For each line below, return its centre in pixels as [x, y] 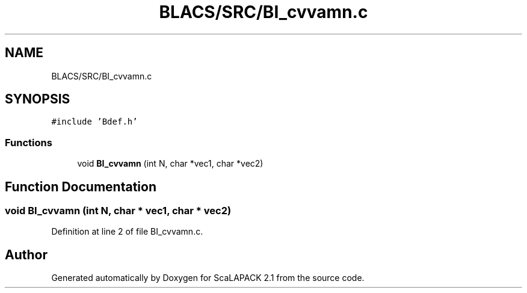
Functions [29, 142]
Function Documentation [81, 187]
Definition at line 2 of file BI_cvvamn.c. [127, 232]
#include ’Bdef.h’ [94, 122]
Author [26, 254]
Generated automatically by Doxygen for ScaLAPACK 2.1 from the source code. [208, 278]
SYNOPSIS [38, 99]
